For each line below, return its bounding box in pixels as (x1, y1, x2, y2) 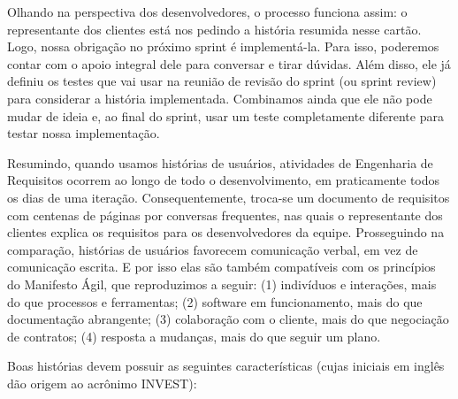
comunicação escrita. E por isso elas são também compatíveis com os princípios (7, 257, 436, 276)
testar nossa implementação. (7, 124, 160, 142)
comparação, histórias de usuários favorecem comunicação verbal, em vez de (7, 240, 418, 258)
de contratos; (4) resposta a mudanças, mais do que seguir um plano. (7, 326, 381, 345)
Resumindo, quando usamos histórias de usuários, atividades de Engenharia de (7, 153, 433, 172)
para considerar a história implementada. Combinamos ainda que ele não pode (7, 88, 432, 107)
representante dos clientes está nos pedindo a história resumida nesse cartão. (7, 19, 422, 38)
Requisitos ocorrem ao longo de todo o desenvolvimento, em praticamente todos (7, 171, 440, 189)
